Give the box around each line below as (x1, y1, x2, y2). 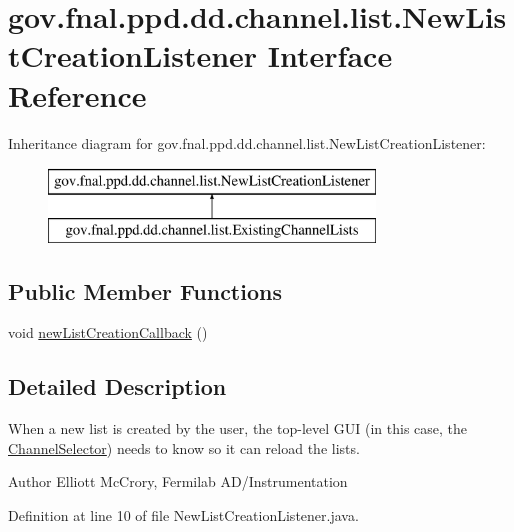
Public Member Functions (8, 275, 282, 306)
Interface (267, 35, 393, 76)
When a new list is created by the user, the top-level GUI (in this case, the (8, 418, 468, 439)
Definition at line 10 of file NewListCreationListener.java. (8, 505, 359, 526)
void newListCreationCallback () (8, 322, 208, 343)
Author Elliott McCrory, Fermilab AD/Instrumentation (8, 471, 348, 492)
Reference (8, 74, 147, 115)
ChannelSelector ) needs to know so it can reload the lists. (8, 437, 360, 458)
